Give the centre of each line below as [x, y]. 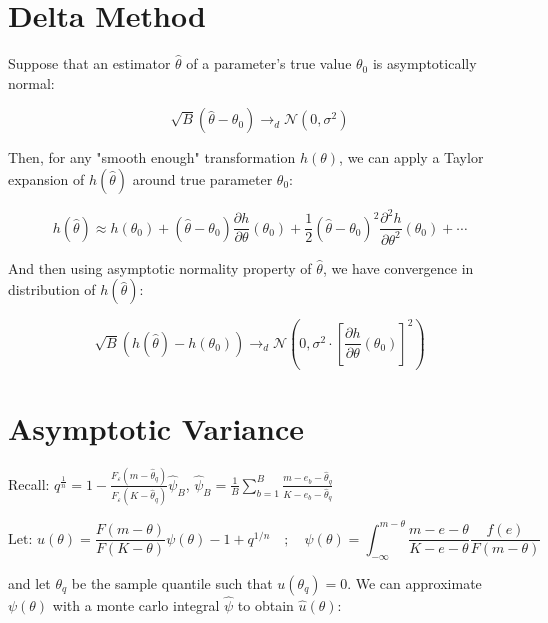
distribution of [52, 289]
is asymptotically [424, 63]
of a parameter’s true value [269, 63]
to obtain [265, 604]
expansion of [46, 178]
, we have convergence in [398, 267]
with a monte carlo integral [136, 604]
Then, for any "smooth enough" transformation [152, 157]
